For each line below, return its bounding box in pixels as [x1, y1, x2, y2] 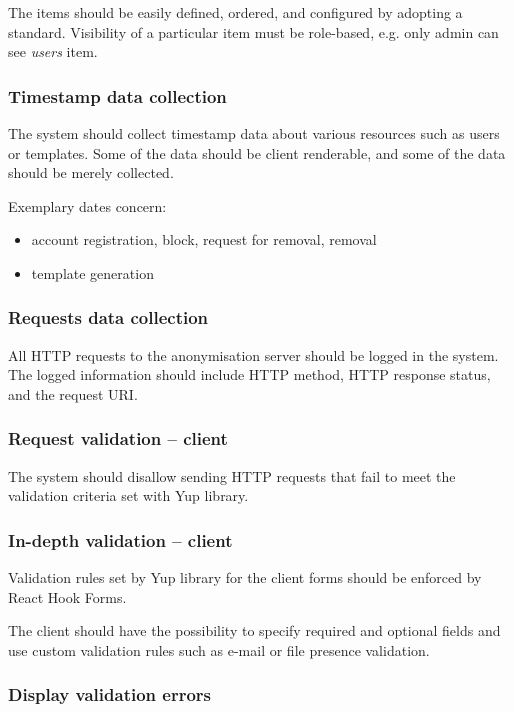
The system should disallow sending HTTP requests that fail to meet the [8, 465, 456, 486]
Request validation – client [8, 426, 228, 451]
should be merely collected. [8, 162, 174, 183]
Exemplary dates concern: [8, 195, 167, 216]
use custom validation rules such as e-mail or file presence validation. [8, 639, 430, 660]
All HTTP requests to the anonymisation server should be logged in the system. [8, 344, 499, 365]
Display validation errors [8, 682, 212, 707]
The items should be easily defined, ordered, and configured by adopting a [8, 2, 463, 22]
